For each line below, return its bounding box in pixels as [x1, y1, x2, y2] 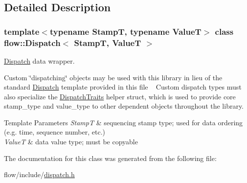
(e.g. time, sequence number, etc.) [4, 127, 105, 137]
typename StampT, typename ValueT [49, 25, 202, 37]
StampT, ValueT [74, 36, 141, 48]
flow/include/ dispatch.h [4, 169, 75, 180]
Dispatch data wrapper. [4, 55, 75, 66]
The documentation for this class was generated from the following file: [4, 153, 217, 163]
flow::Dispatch [4, 36, 61, 48]
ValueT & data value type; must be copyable [4, 137, 138, 147]
